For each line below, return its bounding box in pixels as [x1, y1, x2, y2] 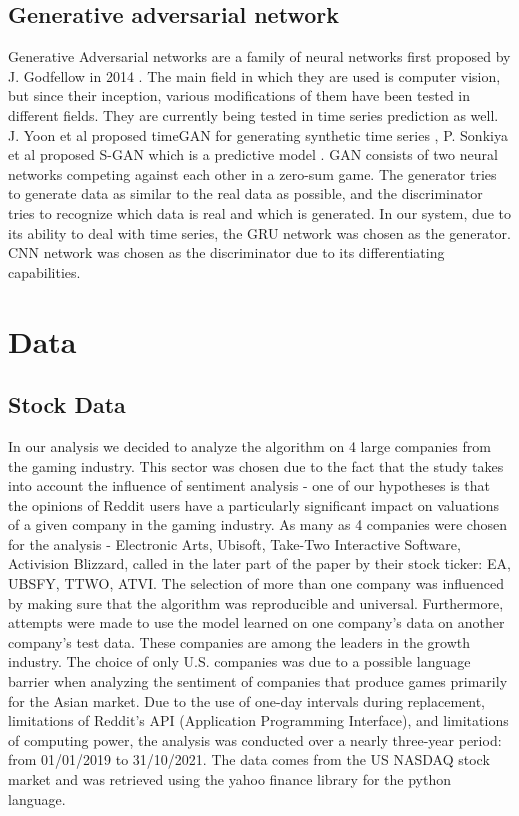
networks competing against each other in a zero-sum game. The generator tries [8, 163, 497, 184]
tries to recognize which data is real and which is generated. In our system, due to [8, 202, 511, 223]
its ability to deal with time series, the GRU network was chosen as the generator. [8, 222, 511, 243]
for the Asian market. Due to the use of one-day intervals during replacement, [8, 690, 485, 711]
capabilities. [8, 261, 81, 282]
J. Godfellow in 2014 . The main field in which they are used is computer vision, [8, 65, 501, 86]
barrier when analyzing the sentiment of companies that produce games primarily [8, 671, 508, 692]
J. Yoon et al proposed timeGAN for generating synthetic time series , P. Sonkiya [8, 124, 508, 145]
